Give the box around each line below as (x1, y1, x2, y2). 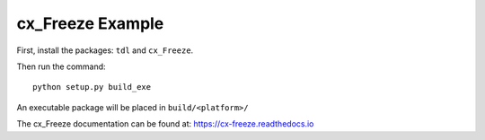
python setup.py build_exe (32, 82, 152, 92)
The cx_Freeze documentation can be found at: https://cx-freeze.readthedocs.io (16, 118, 314, 129)
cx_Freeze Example (16, 13, 164, 33)
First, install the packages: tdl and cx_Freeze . (16, 45, 194, 56)
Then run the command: (16, 61, 107, 72)
